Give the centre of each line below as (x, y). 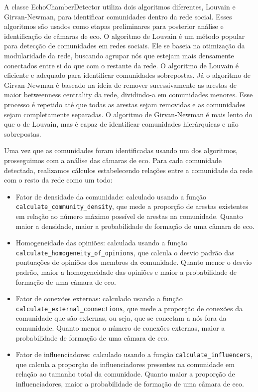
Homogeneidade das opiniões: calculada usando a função (102, 243)
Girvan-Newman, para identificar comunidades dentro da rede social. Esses (118, 16)
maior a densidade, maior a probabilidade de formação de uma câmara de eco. (135, 226)
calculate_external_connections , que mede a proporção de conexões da (129, 308)
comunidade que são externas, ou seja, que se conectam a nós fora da (121, 318)
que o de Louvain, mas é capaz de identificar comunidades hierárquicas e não (121, 124)
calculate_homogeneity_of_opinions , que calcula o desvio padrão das (125, 252)
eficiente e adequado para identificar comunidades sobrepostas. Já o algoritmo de (127, 75)
